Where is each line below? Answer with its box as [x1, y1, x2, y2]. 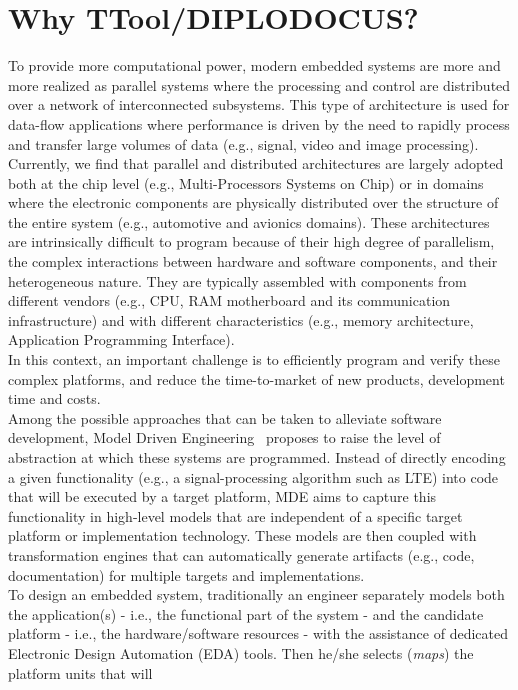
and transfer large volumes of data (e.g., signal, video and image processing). [8, 133, 479, 154]
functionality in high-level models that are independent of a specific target [8, 505, 463, 526]
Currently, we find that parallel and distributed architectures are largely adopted [8, 153, 504, 174]
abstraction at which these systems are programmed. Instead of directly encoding [8, 447, 506, 467]
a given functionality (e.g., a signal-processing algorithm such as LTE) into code [8, 466, 499, 487]
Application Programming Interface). [8, 329, 235, 350]
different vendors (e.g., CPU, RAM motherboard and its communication [8, 290, 451, 311]
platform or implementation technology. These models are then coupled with [8, 525, 477, 546]
